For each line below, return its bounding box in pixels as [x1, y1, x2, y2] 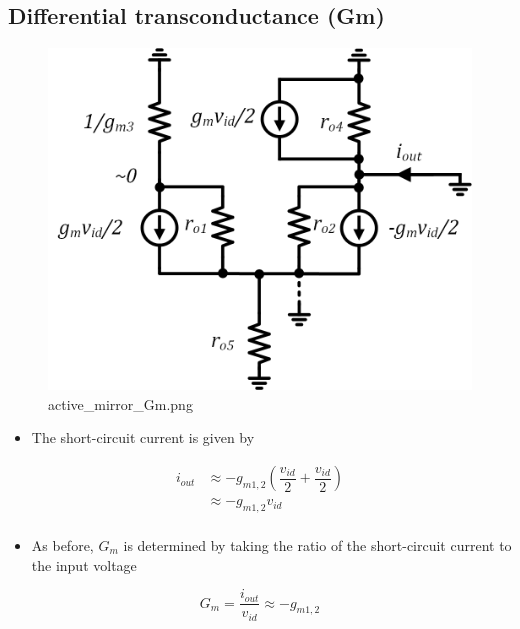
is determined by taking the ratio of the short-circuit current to [123, 534, 512, 555]
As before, [31, 534, 94, 555]
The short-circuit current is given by [31, 427, 255, 448]
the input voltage [31, 554, 137, 575]
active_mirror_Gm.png [48, 393, 193, 414]
